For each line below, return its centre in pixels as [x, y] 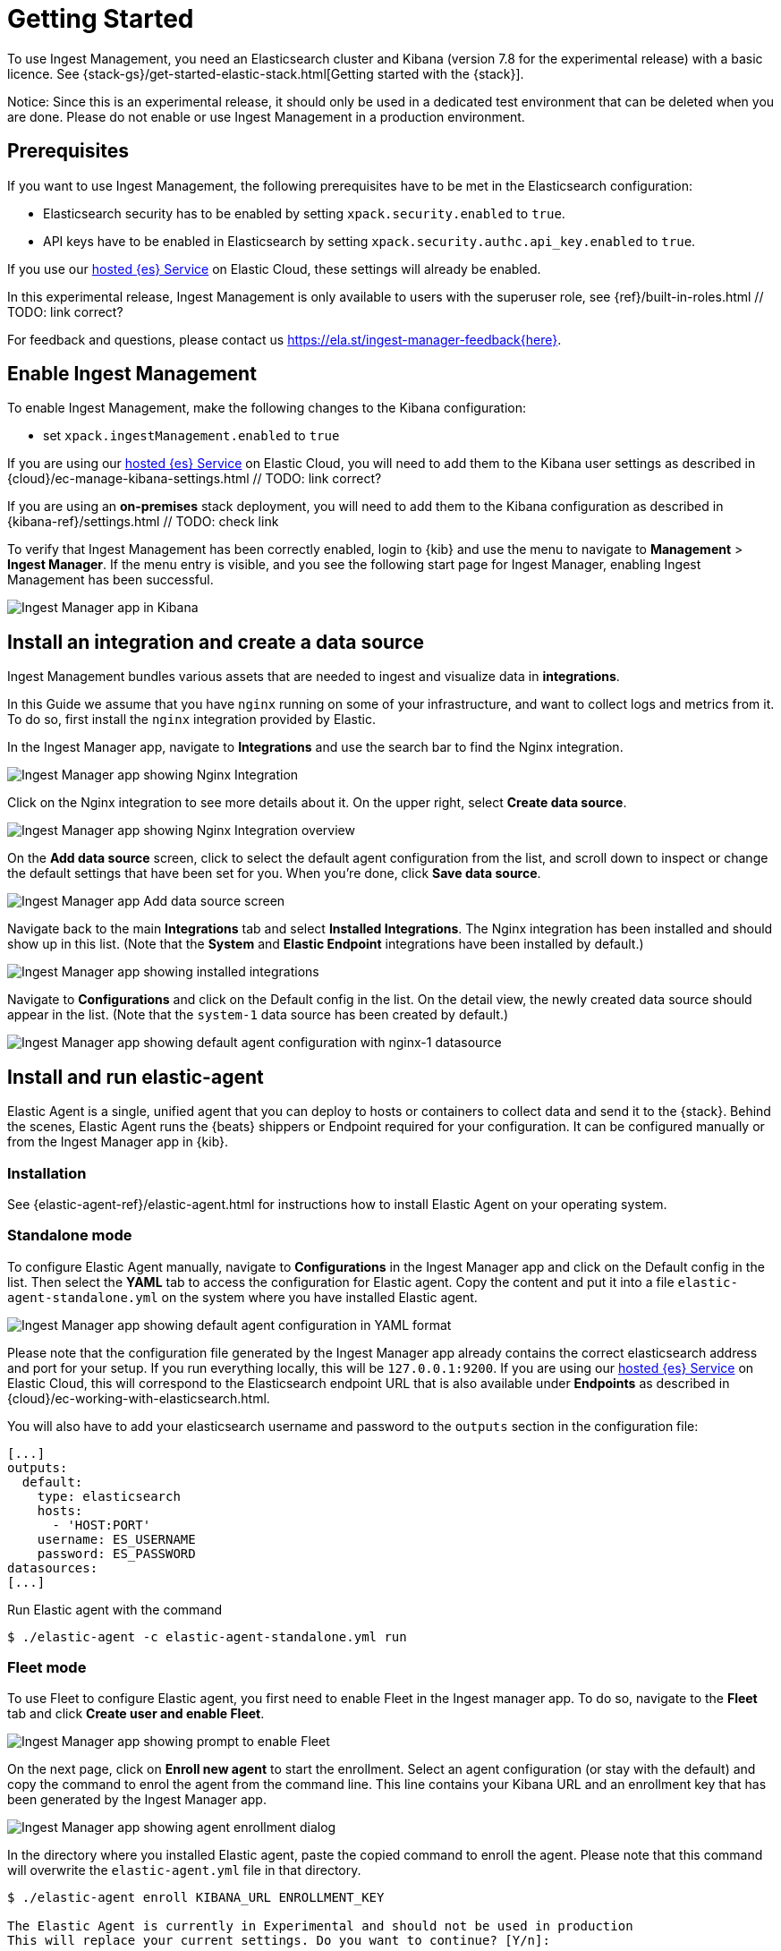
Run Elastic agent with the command [115, 1609]
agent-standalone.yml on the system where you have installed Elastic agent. [242, 1297]
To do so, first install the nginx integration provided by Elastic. [191, 720]
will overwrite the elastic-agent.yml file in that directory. [184, 1870]
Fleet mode [47, 1667]
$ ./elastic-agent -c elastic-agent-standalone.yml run [207, 1636]
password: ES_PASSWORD [116, 1553]
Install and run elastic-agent [136, 1077]
